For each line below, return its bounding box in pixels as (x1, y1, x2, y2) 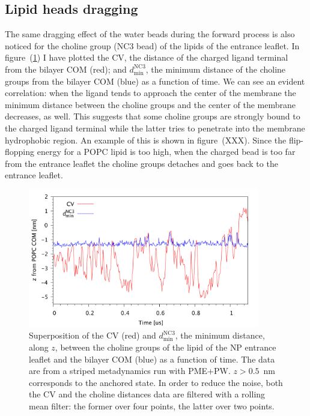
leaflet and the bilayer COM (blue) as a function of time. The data (29, 352, 275, 365)
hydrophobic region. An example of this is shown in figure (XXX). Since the (5, 133, 287, 146)
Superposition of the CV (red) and (29, 329, 156, 342)
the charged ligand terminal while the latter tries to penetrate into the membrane (5, 121, 305, 134)
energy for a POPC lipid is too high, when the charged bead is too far (37, 145, 296, 158)
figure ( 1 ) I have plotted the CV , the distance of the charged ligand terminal (5, 51, 288, 64)
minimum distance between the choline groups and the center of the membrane (5, 98, 296, 110)
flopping (5, 145, 35, 158)
